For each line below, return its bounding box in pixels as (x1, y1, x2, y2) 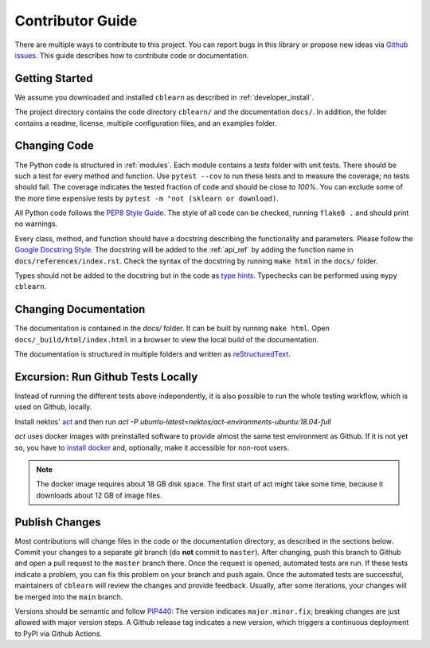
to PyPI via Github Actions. (14, 629, 103, 638)
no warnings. (14, 219, 58, 228)
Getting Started (14, 72, 93, 85)
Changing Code (14, 139, 95, 153)
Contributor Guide (14, 12, 138, 29)
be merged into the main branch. (14, 591, 123, 601)
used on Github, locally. (14, 402, 92, 412)
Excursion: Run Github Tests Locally (14, 370, 198, 384)
